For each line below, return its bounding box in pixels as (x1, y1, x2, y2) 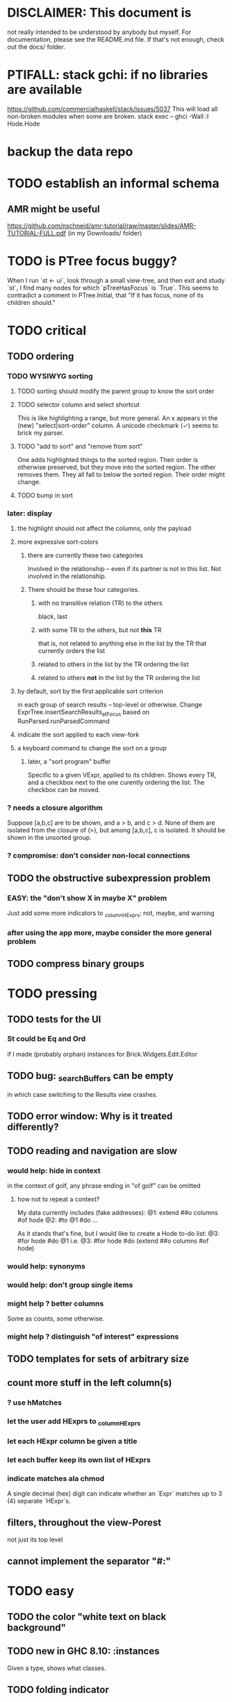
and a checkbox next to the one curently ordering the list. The (27, 778, 205, 786)
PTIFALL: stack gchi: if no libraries (7, 67, 208, 83)
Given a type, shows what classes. (7, 1664, 106, 1672)
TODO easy (7, 1583, 74, 1599)
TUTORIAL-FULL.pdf (7, 229, 67, 238)
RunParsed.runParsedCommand (17, 717, 110, 725)
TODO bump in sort (17, 491, 73, 499)
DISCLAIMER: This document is (7, 5, 192, 21)
